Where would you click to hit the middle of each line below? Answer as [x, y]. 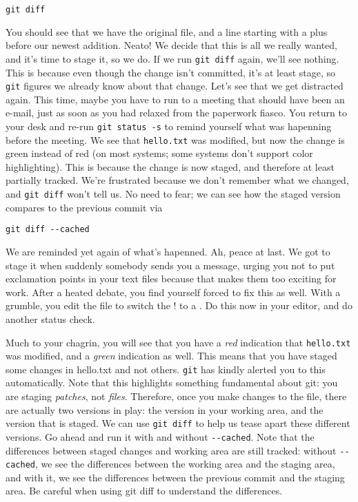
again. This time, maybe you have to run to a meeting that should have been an [175, 99]
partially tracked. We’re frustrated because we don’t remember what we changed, [177, 180]
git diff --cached [48, 230]
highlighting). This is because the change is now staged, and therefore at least [170, 166]
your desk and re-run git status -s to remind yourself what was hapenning [169, 126]
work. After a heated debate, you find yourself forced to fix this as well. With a [173, 292]
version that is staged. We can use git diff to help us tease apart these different [178, 423]
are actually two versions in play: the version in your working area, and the [165, 409]
